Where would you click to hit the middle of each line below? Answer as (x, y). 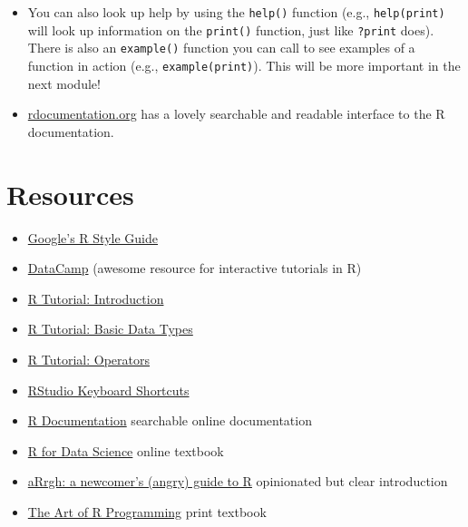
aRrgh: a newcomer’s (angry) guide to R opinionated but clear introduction (238, 481)
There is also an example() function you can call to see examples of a (221, 48)
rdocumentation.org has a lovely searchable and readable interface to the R (236, 114)
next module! (64, 83)
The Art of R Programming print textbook (147, 511)
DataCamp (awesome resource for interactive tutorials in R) (195, 268)
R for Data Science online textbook (126, 450)
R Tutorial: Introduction (96, 298)
